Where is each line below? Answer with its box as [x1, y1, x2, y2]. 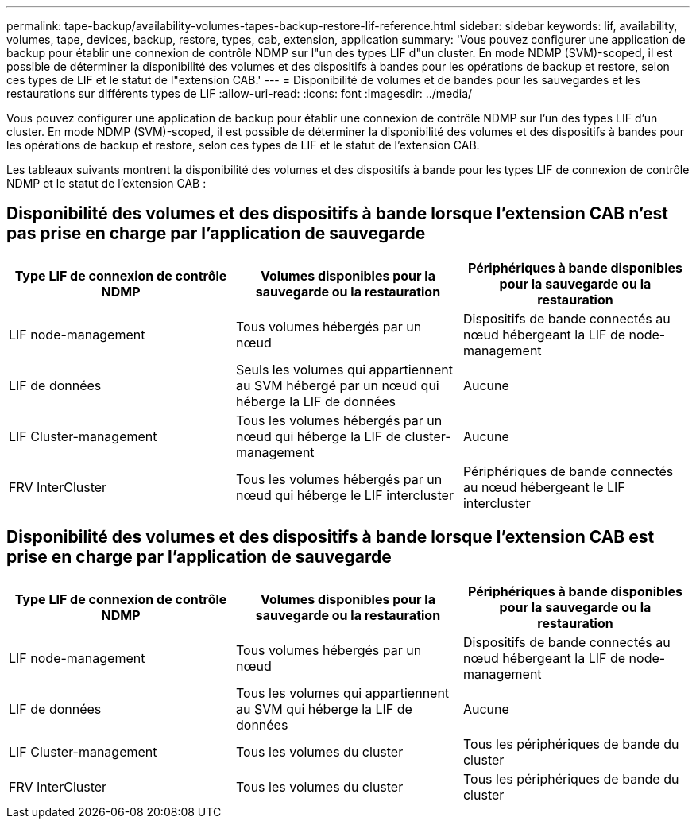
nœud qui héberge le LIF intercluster [235, 486, 454, 503]
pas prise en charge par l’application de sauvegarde [6, 223, 426, 244]
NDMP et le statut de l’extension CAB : [6, 176, 207, 190]
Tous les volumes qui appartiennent [235, 684, 450, 701]
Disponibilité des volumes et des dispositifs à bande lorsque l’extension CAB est [6, 527, 655, 548]
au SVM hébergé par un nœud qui [235, 377, 439, 393]
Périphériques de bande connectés [462, 463, 674, 479]
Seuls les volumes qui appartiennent [235, 361, 453, 378]
